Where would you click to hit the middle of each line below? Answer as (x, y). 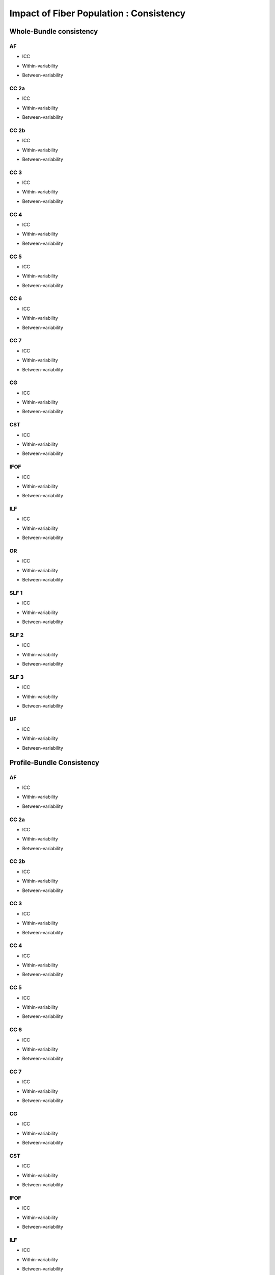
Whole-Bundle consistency (54, 31)
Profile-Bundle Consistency (54, 762)
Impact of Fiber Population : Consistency (98, 13)
